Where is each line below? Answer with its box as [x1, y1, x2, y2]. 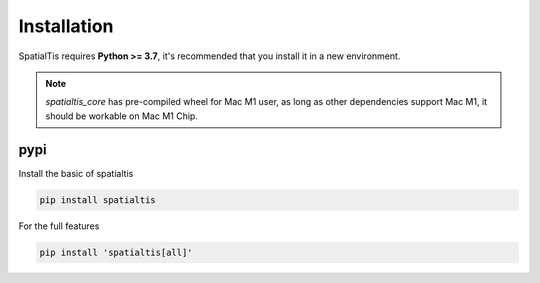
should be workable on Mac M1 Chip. [45, 110, 199, 122]
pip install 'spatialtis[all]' [39, 246, 194, 258]
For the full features [18, 220, 100, 232]
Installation [18, 15, 114, 37]
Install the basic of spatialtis [18, 167, 134, 179]
